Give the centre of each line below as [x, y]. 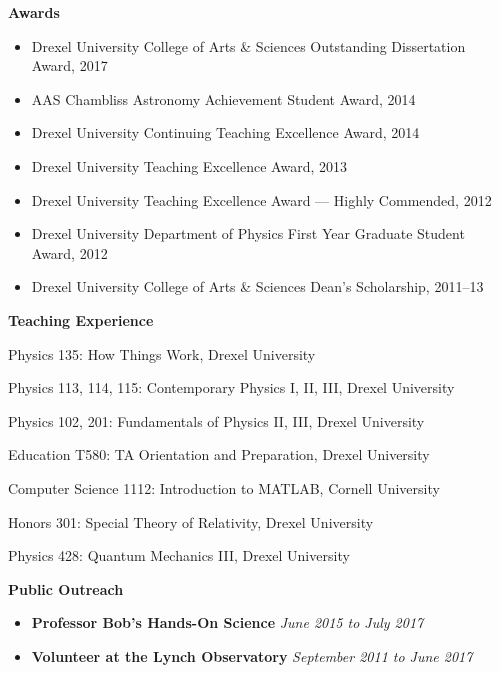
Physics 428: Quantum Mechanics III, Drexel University [179, 555]
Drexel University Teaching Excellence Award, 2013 [189, 165]
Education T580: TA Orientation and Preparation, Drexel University [219, 454]
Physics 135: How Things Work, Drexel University [162, 353]
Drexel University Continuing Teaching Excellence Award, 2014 [225, 132]
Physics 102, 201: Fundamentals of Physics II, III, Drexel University [216, 420]
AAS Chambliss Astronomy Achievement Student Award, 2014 [223, 98]
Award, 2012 [69, 252]
